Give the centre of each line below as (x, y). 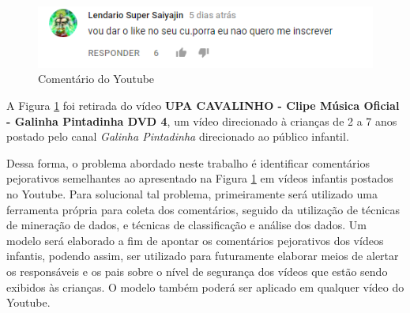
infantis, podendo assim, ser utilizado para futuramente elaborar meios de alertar (203, 256)
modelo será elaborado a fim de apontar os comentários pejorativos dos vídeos (195, 240)
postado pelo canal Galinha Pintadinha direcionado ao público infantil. (178, 136)
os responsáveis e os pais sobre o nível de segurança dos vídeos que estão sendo (197, 272)
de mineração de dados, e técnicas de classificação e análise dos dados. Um (186, 225)
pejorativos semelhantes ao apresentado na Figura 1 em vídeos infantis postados (200, 178)
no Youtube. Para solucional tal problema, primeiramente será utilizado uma (192, 194)
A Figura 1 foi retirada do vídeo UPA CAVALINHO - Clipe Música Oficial (203, 106)
